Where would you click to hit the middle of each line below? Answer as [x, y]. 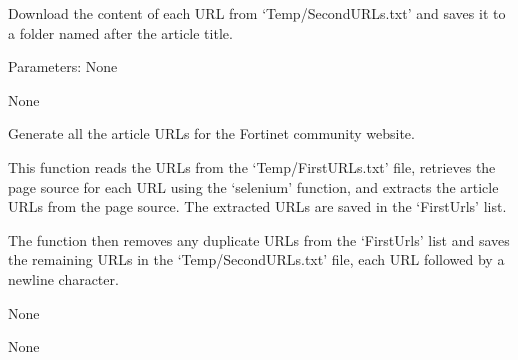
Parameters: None [63, 66]
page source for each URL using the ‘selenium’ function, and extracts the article [253, 186]
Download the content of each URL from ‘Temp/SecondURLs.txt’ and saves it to [257, 13]
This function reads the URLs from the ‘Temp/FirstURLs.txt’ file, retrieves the [252, 166]
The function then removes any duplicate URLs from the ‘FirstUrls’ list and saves [259, 239]
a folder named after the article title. [120, 32]
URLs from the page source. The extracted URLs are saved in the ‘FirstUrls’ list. [257, 206]
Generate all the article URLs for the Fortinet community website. [211, 133]
